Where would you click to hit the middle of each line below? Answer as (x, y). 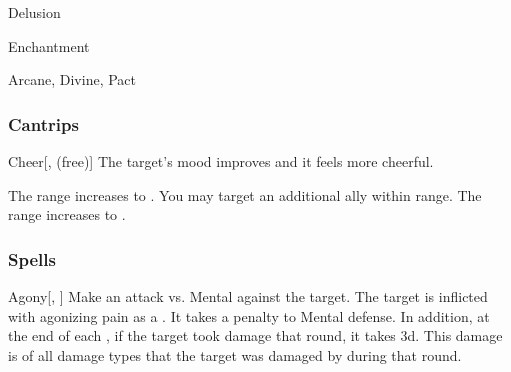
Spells (32, 258)
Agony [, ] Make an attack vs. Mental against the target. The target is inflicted (248, 296)
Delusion (34, 12)
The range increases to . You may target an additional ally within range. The (245, 194)
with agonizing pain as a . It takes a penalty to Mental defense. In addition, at (249, 315)
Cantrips (43, 123)
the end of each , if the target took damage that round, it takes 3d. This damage (255, 335)
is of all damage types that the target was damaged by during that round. (235, 354)
